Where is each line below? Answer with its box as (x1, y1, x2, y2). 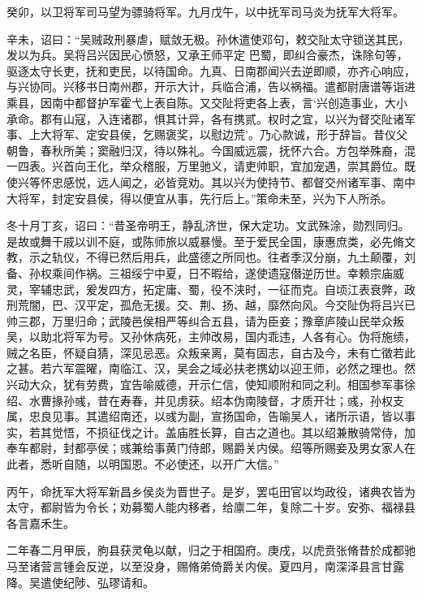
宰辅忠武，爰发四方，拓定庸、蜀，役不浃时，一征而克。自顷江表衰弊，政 (28, 280, 416, 297)
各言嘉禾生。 (6, 514, 75, 531)
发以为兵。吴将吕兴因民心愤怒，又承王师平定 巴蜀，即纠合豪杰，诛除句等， (6, 46, 408, 63)
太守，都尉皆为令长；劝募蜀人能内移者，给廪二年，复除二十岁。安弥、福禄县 (6, 499, 416, 516)
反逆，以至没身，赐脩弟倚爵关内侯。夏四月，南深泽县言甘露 (85, 558, 404, 574)
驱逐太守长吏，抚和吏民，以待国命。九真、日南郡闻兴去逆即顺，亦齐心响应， (6, 62, 416, 79)
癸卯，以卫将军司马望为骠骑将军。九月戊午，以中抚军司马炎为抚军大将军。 (6, 3, 404, 19)
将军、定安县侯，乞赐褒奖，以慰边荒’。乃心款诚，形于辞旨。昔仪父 (51, 126, 407, 143)
